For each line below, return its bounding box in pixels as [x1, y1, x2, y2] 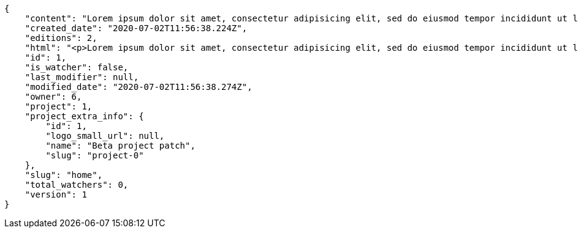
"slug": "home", [25, 170, 103, 180]
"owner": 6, [25, 92, 82, 102]
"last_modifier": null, [25, 72, 139, 82]
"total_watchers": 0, [25, 180, 129, 190]
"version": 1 [25, 190, 87, 199]
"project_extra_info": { [25, 111, 144, 121]
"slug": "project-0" [45, 150, 144, 160]
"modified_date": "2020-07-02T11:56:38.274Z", [25, 82, 253, 92]
